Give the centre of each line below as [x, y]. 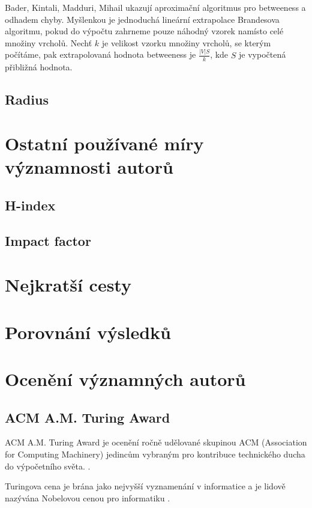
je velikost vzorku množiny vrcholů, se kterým [186, 42]
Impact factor [48, 240]
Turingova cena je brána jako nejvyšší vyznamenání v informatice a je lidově [145, 486]
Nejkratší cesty [68, 285]
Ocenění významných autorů [125, 378]
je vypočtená [262, 54]
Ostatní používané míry [104, 143]
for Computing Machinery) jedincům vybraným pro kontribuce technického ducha [155, 454]
